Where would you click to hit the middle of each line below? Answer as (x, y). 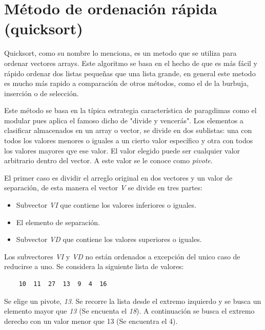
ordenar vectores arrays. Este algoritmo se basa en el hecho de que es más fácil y (131, 63)
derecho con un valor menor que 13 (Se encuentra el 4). (91, 321)
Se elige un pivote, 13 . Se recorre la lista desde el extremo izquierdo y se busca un (133, 301)
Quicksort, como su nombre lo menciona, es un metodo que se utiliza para (120, 53)
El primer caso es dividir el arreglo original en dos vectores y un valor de (118, 177)
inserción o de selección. (42, 93)
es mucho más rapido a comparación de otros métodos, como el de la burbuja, (127, 83)
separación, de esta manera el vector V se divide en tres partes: (103, 188)
